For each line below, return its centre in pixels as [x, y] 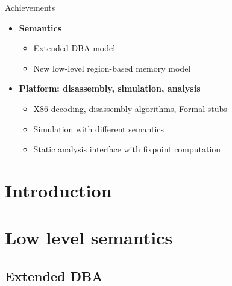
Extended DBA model [74, 48]
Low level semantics [89, 238]
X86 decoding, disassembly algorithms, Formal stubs [130, 108]
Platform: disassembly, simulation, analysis [110, 88]
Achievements [30, 7]
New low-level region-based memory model [112, 68]
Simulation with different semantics [99, 129]
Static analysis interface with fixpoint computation [127, 149]
